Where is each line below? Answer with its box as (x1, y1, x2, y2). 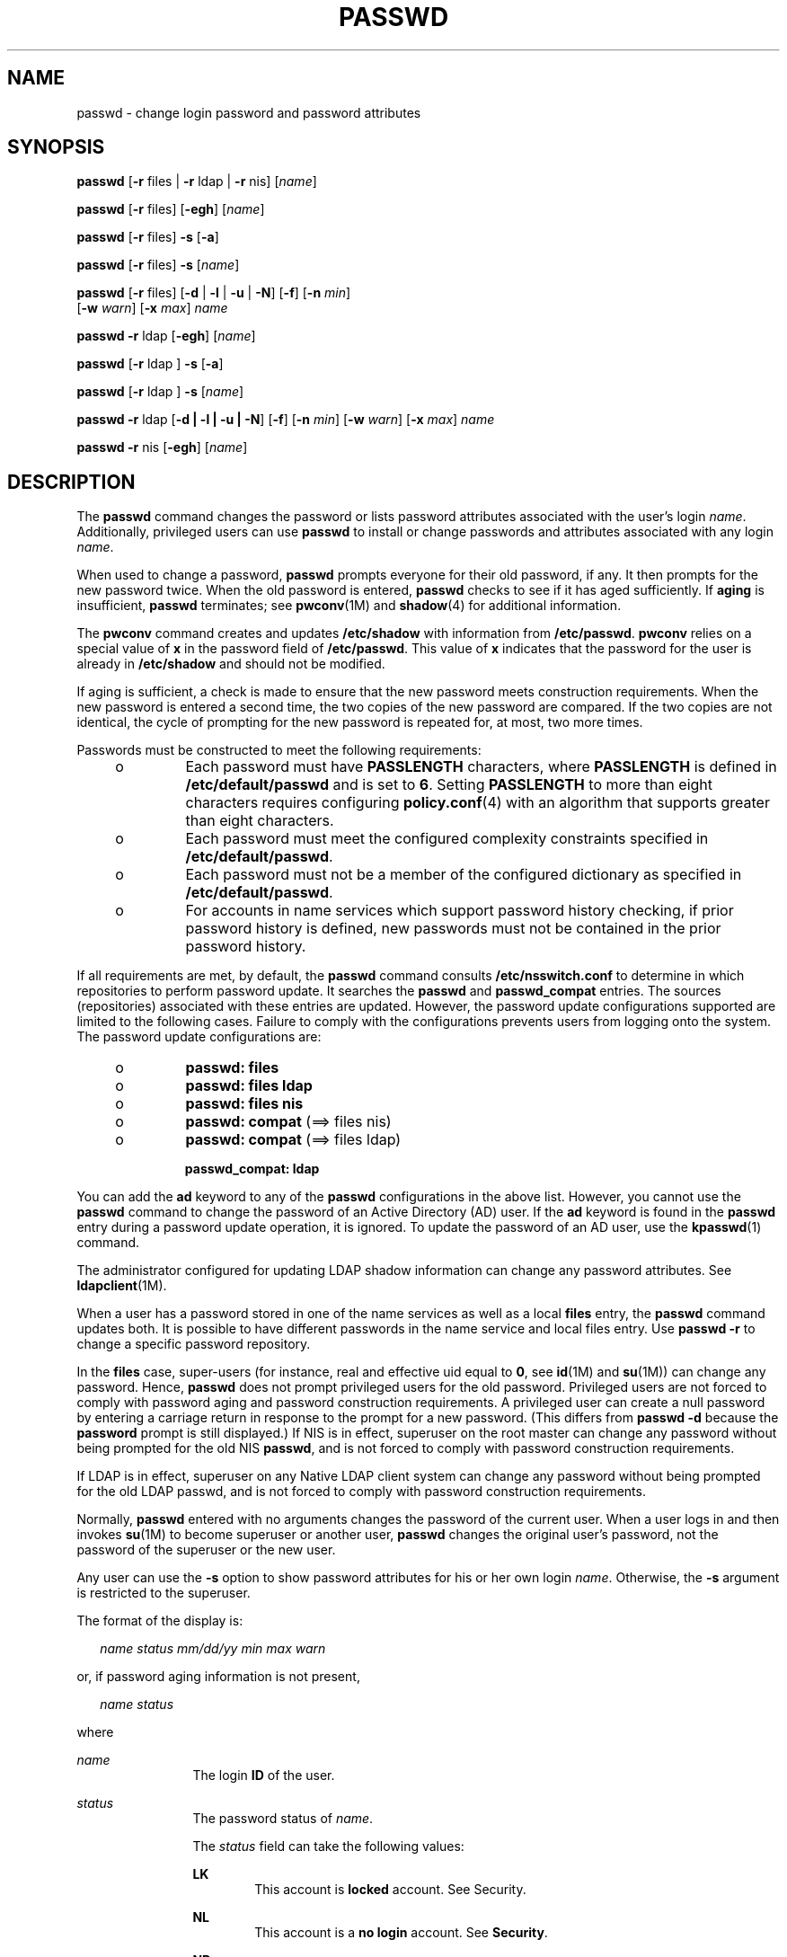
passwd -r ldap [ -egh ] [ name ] (76, 328, 256, 344)
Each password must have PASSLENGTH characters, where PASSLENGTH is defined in (185, 757, 777, 776)
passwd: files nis (185, 1094, 304, 1113)
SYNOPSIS (7, 136, 105, 159)
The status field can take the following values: (192, 1838, 464, 1855)
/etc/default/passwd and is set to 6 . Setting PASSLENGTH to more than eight (185, 775, 713, 794)
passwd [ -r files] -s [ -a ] (76, 229, 219, 245)
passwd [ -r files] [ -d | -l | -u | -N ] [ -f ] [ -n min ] (76, 285, 351, 301)
